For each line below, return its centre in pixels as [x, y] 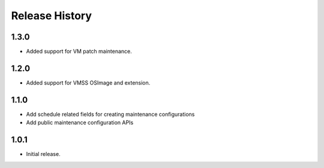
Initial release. [43, 154]
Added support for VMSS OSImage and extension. [88, 82]
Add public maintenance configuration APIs [80, 122]
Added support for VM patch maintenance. [79, 52]
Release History [52, 16]
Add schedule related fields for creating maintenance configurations [110, 114]
